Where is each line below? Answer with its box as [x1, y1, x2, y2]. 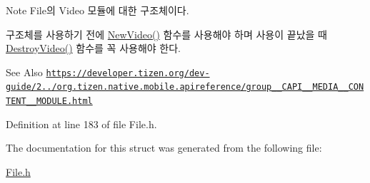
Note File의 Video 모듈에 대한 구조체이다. [6, 3, 189, 17]
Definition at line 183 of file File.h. [6, 116, 157, 131]
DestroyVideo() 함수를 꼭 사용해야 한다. [6, 41, 181, 56]
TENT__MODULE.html [6, 96, 93, 107]
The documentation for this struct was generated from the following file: [6, 140, 322, 155]
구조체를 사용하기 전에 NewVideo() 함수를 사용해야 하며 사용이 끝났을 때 [6, 26, 327, 41]
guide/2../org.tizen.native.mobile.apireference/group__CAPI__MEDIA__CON [6, 82, 364, 93]
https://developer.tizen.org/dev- [46, 68, 210, 78]
